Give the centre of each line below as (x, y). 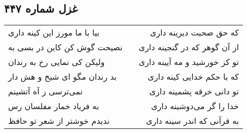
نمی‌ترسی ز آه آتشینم (46, 91)
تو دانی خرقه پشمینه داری (194, 91)
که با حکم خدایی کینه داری (193, 77)
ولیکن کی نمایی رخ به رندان (57, 62)
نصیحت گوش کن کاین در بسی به (65, 47)
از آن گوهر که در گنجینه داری (189, 47)
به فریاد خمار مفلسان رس (54, 106)
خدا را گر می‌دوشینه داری (195, 106)
